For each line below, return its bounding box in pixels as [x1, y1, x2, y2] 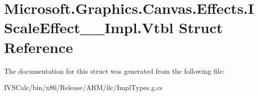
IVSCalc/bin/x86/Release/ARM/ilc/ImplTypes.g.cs [4, 82, 163, 93]
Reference [4, 37, 73, 57]
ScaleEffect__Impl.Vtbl [4, 17, 174, 38]
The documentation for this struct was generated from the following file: [4, 65, 225, 76]
